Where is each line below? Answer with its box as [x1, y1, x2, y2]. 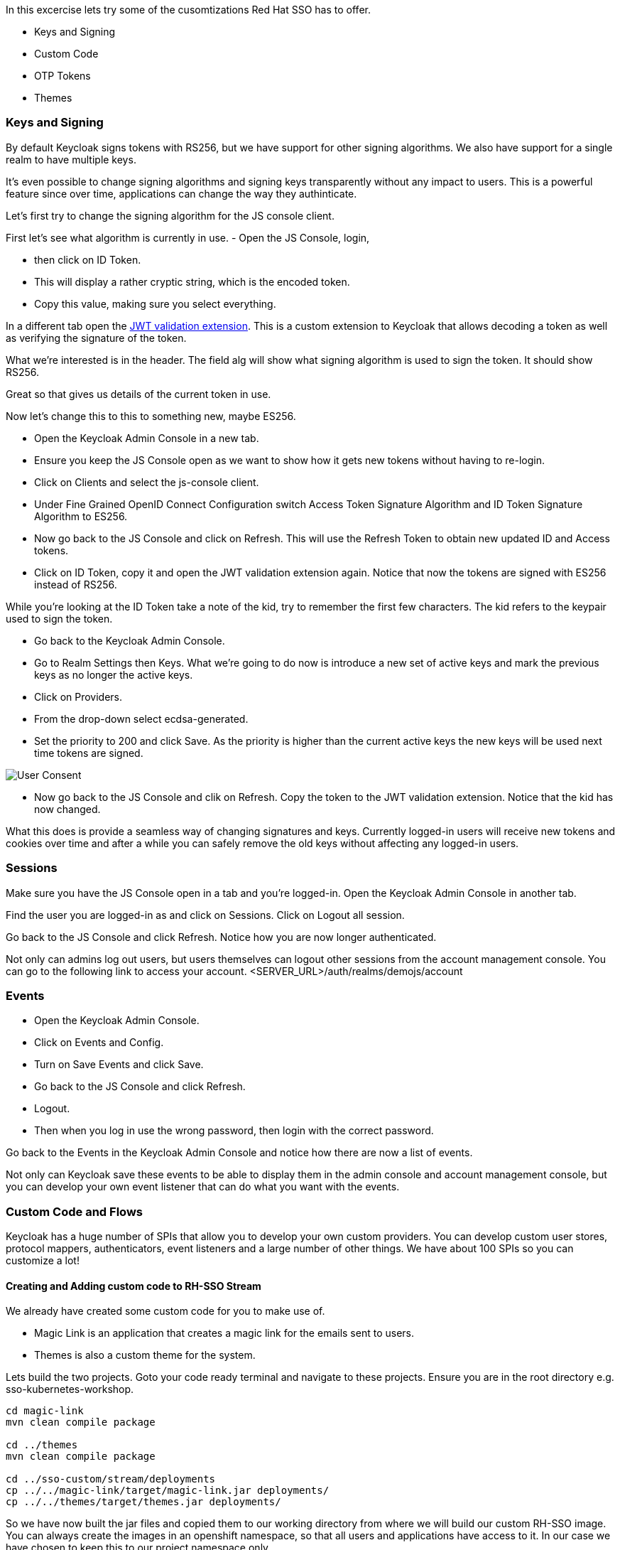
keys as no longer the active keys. [34, 668, 193, 681]
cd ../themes [6, 1439, 78, 1451]
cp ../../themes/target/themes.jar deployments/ [6, 1496, 281, 1508]
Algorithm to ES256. [34, 510, 128, 522]
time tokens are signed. [34, 746, 143, 759]
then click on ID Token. [34, 253, 141, 266]
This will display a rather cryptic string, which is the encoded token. [34, 275, 350, 288]
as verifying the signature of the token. [6, 331, 187, 344]
